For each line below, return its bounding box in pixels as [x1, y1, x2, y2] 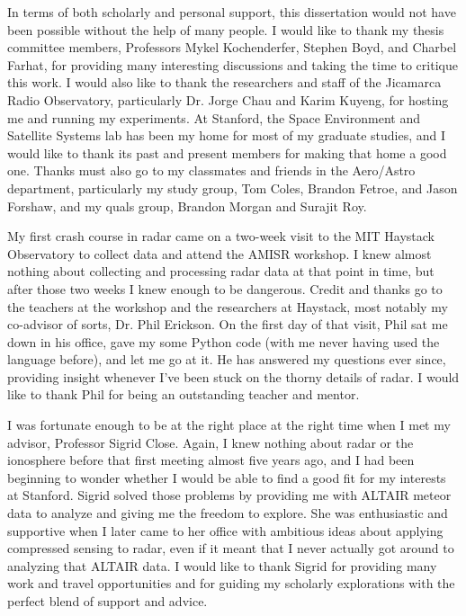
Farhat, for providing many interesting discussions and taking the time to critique [7, 55, 458, 74]
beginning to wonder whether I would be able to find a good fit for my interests [7, 468, 446, 487]
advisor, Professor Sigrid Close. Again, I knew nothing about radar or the [7, 433, 414, 451]
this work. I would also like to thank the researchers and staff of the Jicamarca [7, 73, 442, 92]
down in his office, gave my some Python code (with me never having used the [7, 332, 440, 351]
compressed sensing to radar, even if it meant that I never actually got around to [7, 539, 454, 558]
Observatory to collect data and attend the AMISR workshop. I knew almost [7, 244, 432, 263]
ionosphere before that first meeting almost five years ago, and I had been [7, 451, 415, 469]
